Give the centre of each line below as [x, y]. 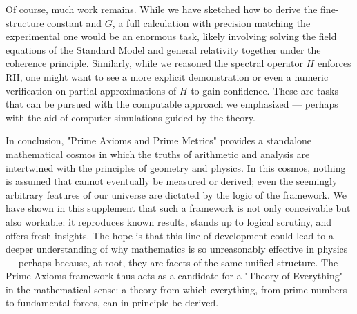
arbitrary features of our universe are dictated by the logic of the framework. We [176, 194]
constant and [75, 22]
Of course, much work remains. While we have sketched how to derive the [162, 9]
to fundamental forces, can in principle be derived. [112, 303]
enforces [334, 63]
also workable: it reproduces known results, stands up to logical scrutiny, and [169, 221]
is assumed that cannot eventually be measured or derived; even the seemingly [172, 181]
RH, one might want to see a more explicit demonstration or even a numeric [167, 76]
